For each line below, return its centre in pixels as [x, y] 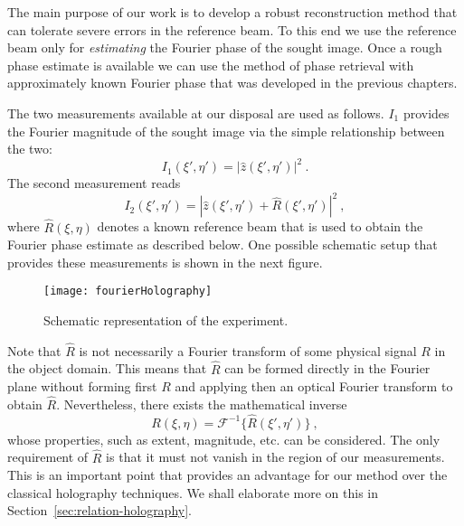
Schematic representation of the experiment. [166, 320]
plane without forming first [82, 386]
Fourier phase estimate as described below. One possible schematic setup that [223, 244]
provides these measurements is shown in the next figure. [165, 262]
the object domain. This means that [107, 368]
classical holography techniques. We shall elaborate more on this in [193, 492]
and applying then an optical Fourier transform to [314, 386]
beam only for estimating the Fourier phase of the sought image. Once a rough [225, 47]
